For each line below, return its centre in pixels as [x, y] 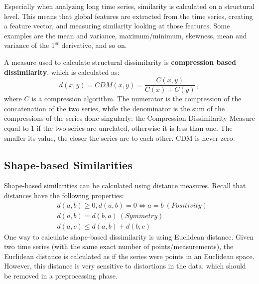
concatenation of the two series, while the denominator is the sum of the [114, 108]
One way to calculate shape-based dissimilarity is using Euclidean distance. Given [129, 236]
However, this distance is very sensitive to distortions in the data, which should [125, 266]
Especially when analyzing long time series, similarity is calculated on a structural [129, 6]
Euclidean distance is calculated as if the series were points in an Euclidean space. [129, 256]
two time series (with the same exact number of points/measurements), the [119, 246]
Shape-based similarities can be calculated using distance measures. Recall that [125, 185]
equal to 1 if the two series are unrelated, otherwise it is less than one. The [118, 128]
